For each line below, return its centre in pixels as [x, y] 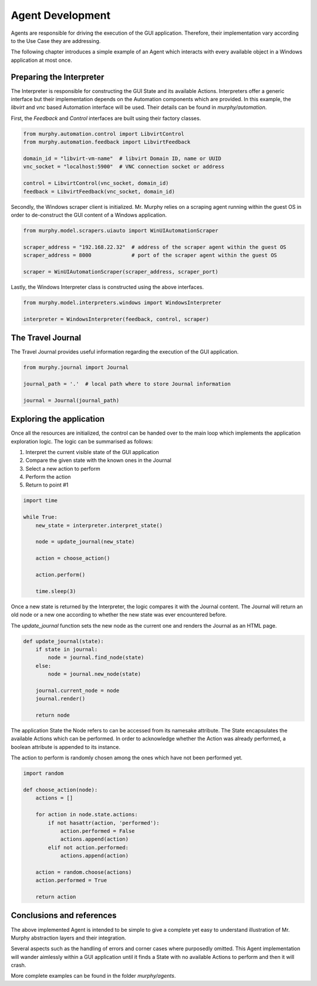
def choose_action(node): [60, 790]
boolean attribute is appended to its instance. [65, 747]
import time [41, 501]
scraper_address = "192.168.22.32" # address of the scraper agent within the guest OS [155, 247]
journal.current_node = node [77, 690]
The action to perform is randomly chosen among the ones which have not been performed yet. [127, 758]
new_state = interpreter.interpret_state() [99, 525]
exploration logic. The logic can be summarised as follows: [82, 441]
